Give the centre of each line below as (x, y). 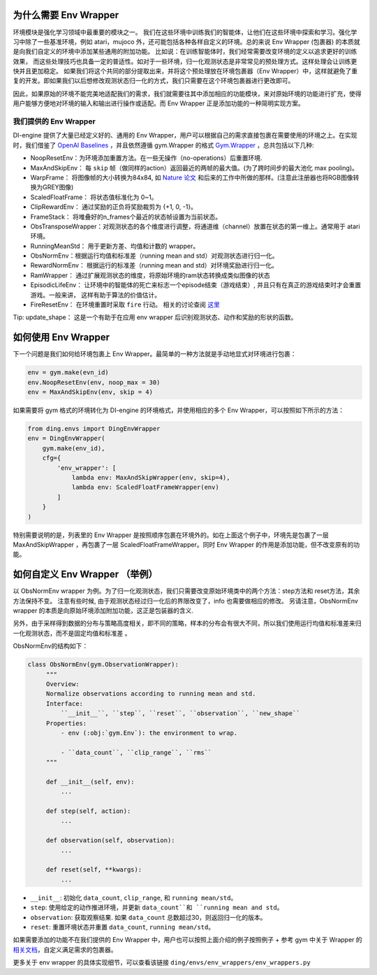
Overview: (62, 684)
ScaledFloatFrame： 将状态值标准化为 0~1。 (94, 197)
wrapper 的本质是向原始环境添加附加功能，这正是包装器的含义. (103, 610)
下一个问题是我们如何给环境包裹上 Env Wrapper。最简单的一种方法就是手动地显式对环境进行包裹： (155, 354)
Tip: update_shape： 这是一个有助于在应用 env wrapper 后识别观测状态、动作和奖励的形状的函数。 (155, 317)
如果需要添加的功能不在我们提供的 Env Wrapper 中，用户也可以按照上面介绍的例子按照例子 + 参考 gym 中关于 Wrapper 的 (187, 940)
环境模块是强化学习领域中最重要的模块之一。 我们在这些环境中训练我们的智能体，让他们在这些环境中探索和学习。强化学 (185, 32)
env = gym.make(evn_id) (68, 373)
